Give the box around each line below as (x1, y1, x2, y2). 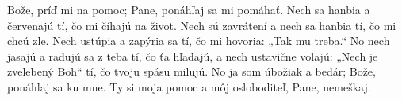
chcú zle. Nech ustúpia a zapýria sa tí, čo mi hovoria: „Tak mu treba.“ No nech (7, 32, 390, 49)
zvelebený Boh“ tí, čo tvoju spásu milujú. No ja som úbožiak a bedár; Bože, (7, 63, 376, 80)
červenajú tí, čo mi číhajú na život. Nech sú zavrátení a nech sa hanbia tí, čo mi (7, 17, 396, 33)
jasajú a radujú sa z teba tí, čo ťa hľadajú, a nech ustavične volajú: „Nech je (7, 47, 378, 64)
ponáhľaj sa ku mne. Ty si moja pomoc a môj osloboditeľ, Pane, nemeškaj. (7, 78, 371, 94)
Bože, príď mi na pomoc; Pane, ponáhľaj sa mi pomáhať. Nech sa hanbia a (7, 2, 370, 17)
